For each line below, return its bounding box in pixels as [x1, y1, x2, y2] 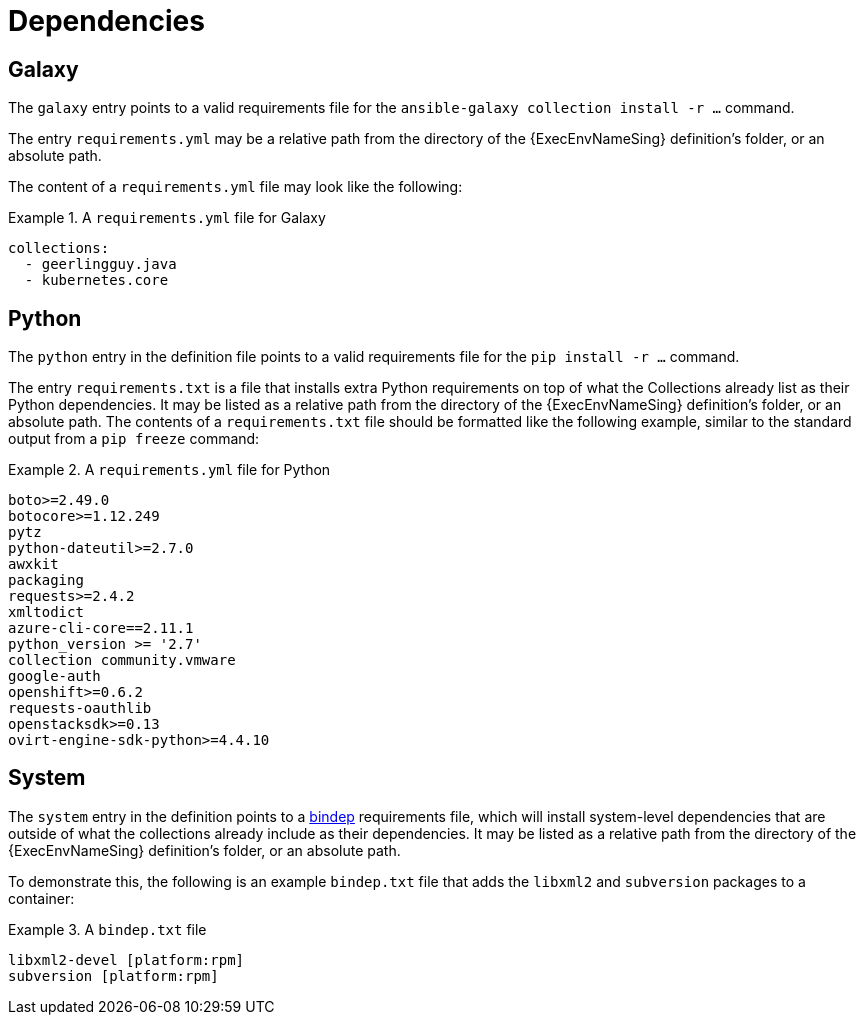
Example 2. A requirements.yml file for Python [8, 461, 331, 479]
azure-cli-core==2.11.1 [8, 620, 194, 637]
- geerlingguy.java [24, 256, 177, 273]
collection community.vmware [8, 652, 236, 669]
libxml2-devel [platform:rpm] [8, 951, 245, 968]
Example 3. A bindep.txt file [8, 920, 207, 938]
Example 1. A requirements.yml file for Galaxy [8, 209, 326, 227]
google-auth [8, 668, 101, 685]
